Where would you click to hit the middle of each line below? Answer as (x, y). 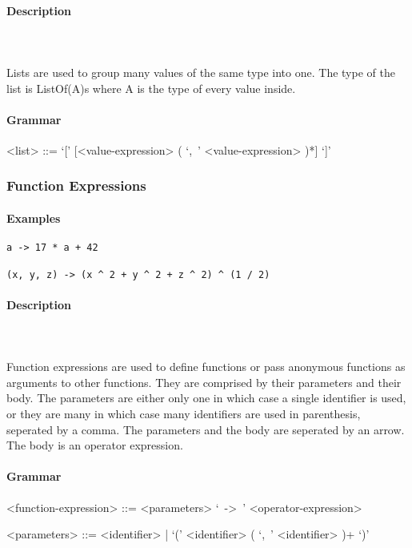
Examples (34, 218)
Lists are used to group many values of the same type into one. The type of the (201, 72)
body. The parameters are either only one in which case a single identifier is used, (206, 398)
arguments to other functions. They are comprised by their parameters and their (204, 382)
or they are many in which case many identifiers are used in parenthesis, (184, 413)
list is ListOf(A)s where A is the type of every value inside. (151, 88)
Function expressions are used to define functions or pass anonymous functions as (206, 367)
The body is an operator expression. (95, 445)
